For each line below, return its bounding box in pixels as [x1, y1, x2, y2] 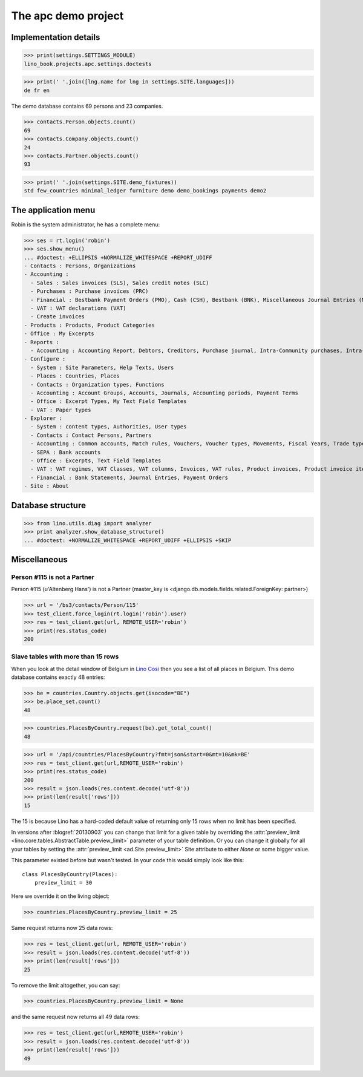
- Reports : [24, 339, 60, 345]
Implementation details [11, 32, 100, 42]
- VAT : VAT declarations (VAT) [30, 305, 126, 312]
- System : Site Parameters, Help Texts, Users [30, 364, 174, 371]
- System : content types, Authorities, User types [30, 424, 187, 430]
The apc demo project [11, 9, 124, 22]
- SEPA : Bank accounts [30, 448, 101, 456]
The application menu [11, 205, 96, 215]
